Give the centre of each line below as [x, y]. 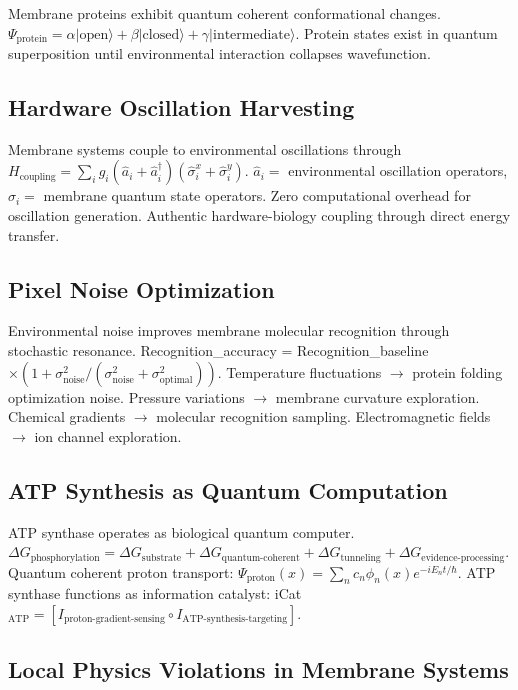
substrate [161, 557]
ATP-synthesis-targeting [235, 619]
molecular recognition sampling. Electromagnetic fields [323, 416]
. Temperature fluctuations [299, 371]
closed [161, 34]
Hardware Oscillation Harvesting [181, 107]
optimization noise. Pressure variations [126, 396]
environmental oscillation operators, [398, 170]
